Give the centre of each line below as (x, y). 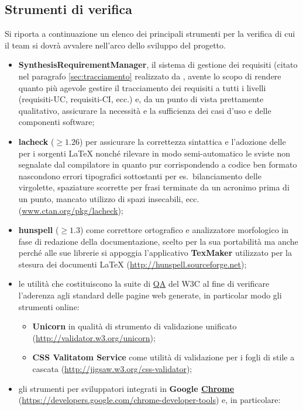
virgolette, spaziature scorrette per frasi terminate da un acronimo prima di (154, 187)
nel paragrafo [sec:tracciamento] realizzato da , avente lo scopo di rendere (150, 76)
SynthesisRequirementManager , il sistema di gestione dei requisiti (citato (158, 65)
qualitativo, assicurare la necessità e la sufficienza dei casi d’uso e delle (145, 110)
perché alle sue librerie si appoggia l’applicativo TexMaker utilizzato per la (155, 253)
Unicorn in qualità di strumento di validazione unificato (135, 326)
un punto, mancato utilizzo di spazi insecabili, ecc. (109, 198)
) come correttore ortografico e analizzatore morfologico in (184, 230)
